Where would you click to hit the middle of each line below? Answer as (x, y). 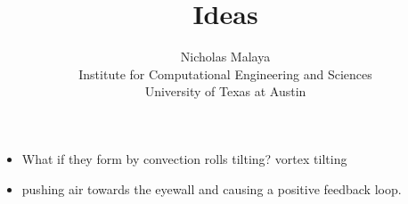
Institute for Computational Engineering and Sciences (225, 73)
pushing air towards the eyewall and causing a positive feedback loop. (212, 188)
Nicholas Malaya (225, 57)
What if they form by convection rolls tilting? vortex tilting (184, 158)
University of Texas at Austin (225, 91)
